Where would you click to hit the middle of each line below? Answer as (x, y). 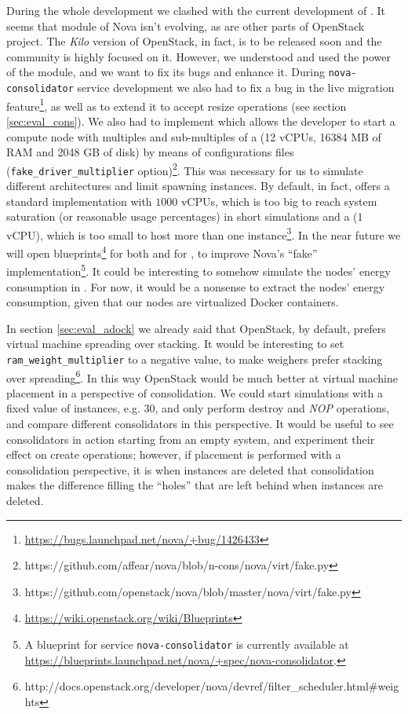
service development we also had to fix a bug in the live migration (236, 88)
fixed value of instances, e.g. (73, 408)
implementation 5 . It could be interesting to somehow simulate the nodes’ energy (199, 270)
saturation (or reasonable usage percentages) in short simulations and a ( (182, 216)
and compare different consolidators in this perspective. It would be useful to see (200, 424)
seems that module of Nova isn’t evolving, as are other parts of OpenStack (186, 26)
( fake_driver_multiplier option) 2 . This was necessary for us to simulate (185, 169)
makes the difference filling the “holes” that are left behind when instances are (195, 485)
